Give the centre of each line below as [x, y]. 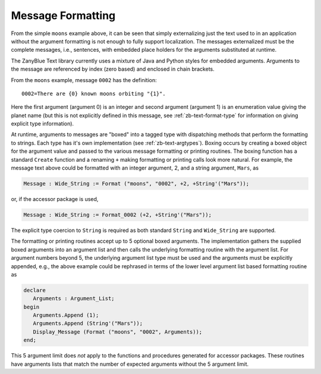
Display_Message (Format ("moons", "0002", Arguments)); [118, 332]
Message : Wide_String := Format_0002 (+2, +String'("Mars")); [118, 215]
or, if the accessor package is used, [55, 199]
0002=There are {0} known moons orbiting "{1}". [94, 93]
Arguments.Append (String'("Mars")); [88, 323]
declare [34, 290]
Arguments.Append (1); [66, 315]
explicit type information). [43, 124]
